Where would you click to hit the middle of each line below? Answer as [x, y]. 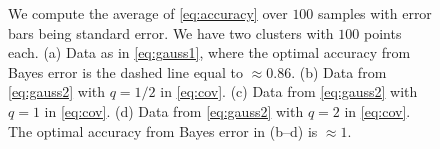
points [382, 32]
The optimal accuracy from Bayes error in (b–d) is [163, 130]
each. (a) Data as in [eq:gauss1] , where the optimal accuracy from [209, 52]
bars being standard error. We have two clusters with [171, 32]
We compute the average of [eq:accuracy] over [148, 13]
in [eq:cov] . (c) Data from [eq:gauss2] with [289, 91]
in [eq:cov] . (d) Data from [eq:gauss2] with [174, 110]
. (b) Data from [339, 71]
